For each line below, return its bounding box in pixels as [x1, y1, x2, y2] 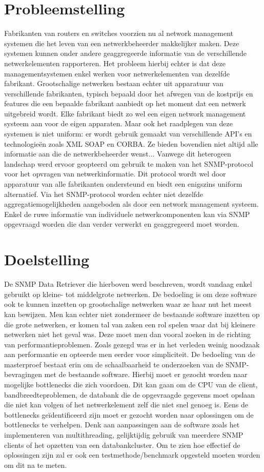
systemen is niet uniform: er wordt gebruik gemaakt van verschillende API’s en [4, 128, 252, 139]
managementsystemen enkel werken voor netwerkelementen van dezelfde [4, 68, 230, 78]
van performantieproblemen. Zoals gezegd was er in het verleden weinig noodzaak [4, 339, 260, 349]
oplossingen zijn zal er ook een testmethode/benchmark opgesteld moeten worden [4, 449, 260, 460]
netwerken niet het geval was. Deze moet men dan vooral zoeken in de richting [4, 329, 251, 340]
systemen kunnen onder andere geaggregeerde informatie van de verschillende [4, 48, 247, 58]
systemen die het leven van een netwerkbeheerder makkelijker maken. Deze [4, 37, 239, 48]
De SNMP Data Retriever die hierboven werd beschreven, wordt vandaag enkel [4, 279, 252, 289]
